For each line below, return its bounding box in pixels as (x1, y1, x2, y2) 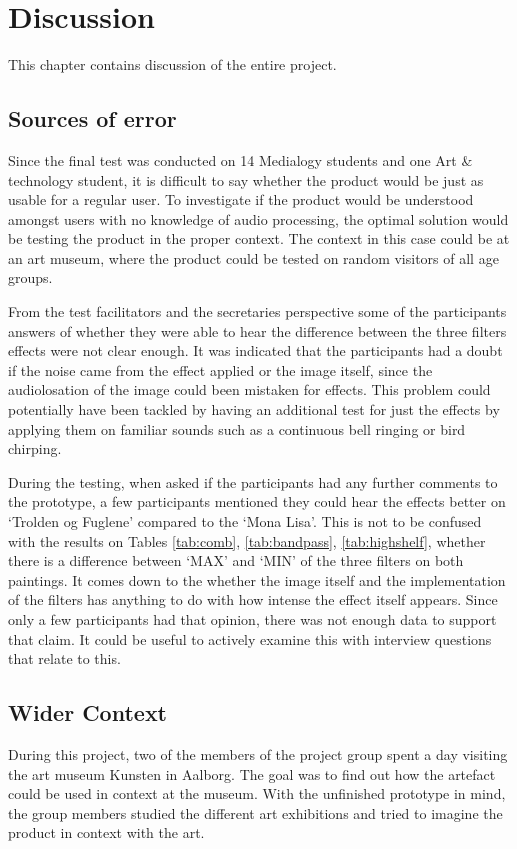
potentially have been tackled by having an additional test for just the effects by (8, 399, 500, 420)
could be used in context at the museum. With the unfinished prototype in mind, (8, 783, 506, 804)
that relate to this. (8, 648, 121, 669)
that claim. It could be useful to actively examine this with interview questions (8, 628, 492, 649)
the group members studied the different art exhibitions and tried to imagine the (8, 802, 503, 823)
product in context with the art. (8, 822, 205, 843)
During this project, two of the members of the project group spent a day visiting (8, 743, 508, 764)
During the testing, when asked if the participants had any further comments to (8, 471, 498, 492)
